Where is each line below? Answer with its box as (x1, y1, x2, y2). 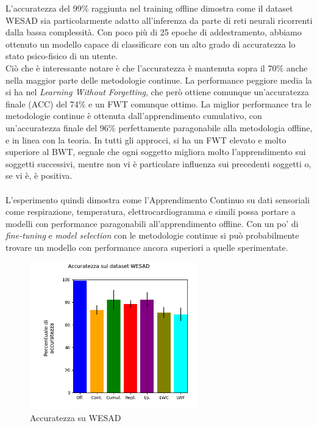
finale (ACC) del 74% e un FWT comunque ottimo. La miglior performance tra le (5, 97, 312, 110)
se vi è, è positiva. (5, 169, 73, 182)
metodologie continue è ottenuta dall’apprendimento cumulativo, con (5, 109, 262, 122)
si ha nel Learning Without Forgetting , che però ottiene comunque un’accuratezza (5, 85, 309, 98)
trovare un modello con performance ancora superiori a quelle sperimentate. (5, 240, 288, 253)
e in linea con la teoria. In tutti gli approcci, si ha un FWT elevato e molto (5, 133, 287, 146)
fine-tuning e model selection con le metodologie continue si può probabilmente (5, 229, 299, 242)
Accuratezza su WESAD (30, 411, 121, 424)
